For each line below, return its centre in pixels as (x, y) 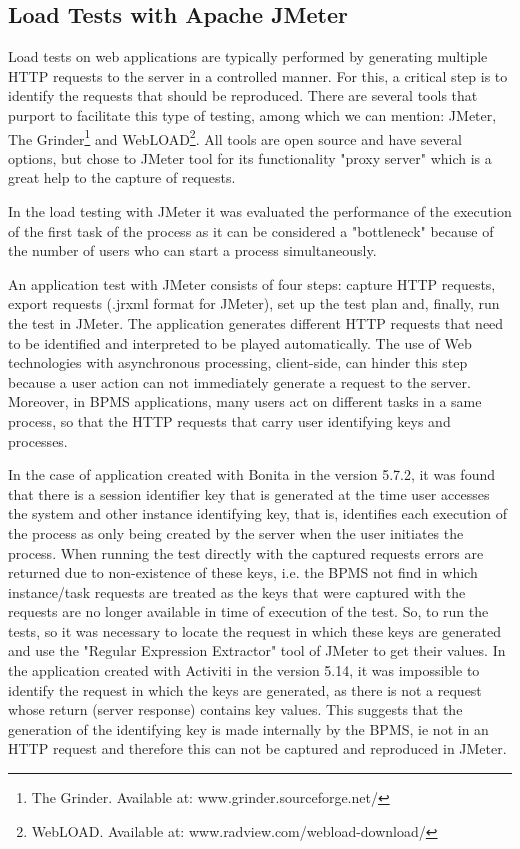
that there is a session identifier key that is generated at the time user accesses (249, 493)
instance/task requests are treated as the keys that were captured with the (237, 591)
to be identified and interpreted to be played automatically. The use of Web (240, 342)
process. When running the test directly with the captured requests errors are (246, 552)
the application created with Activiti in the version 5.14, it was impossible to (244, 670)
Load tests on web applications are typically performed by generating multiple (248, 56)
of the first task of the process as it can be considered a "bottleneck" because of (251, 230)
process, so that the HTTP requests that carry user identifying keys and (229, 420)
